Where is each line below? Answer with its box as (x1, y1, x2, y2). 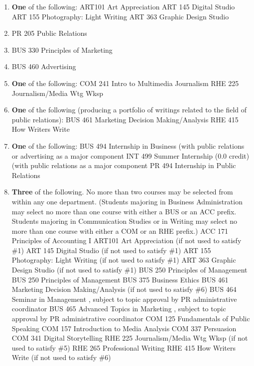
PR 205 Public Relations (11, 28, 87, 38)
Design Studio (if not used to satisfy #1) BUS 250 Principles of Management (11, 265, 248, 275)
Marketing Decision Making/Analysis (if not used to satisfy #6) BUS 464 (11, 284, 237, 294)
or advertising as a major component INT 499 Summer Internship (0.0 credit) (11, 150, 250, 161)
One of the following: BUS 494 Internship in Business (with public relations (11, 140, 245, 151)
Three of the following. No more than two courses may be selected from (11, 186, 233, 197)
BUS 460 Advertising (11, 61, 76, 72)
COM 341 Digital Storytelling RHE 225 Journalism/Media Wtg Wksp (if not (11, 333, 248, 343)
